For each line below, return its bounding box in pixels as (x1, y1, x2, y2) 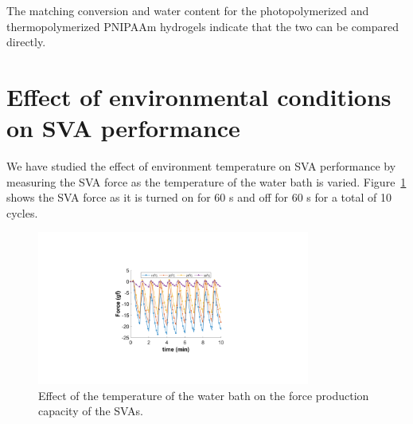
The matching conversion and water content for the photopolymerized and (6, 2, 369, 18)
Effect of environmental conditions (6, 80, 392, 112)
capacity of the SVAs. (38, 402, 143, 419)
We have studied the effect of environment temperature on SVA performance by (6, 158, 396, 175)
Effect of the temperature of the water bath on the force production (38, 387, 369, 403)
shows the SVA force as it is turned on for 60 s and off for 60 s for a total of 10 (6, 189, 392, 206)
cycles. (6, 204, 38, 221)
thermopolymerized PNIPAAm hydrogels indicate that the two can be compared (6, 18, 399, 34)
